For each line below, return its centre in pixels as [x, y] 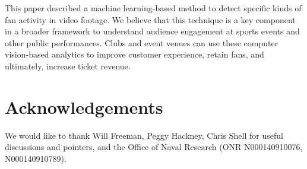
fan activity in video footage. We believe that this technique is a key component [150, 19]
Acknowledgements [84, 106]
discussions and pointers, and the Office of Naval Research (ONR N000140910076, [154, 147]
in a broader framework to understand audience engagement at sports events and [152, 31]
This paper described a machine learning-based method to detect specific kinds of [153, 8]
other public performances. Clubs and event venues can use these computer [142, 42]
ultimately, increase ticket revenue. [68, 66]
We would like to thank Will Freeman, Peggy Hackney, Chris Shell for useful [144, 135]
